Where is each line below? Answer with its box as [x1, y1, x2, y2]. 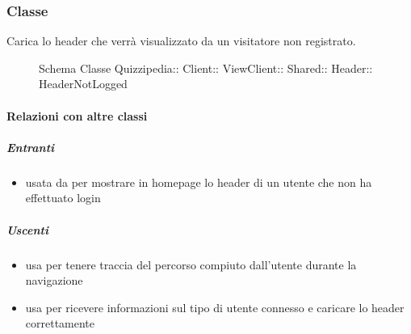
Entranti [6, 138, 55, 155]
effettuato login [25, 189, 101, 206]
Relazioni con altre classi [6, 107, 148, 124]
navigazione [25, 272, 83, 289]
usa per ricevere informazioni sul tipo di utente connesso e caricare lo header [25, 298, 405, 315]
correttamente [25, 315, 95, 332]
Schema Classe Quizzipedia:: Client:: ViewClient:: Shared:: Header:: [39, 59, 373, 76]
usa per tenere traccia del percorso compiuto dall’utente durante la [25, 256, 357, 273]
